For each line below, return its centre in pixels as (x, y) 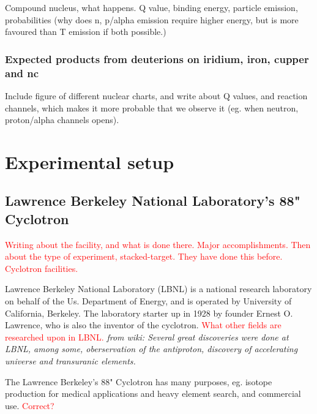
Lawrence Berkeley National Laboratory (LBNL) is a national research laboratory (158, 289)
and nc (22, 73)
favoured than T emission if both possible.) (86, 32)
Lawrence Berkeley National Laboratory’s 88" (153, 201)
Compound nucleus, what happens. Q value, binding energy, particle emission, (151, 7)
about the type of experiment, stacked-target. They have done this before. (144, 256)
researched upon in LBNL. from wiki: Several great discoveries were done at (147, 337)
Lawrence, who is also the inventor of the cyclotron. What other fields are (143, 325)
